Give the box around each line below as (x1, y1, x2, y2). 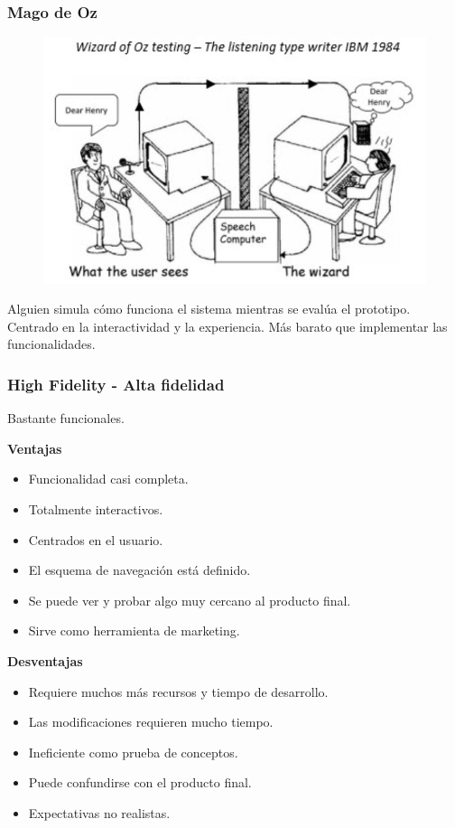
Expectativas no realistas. (28, 803, 171, 822)
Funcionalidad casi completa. (28, 469, 189, 488)
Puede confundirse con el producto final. (28, 773, 252, 792)
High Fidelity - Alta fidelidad (7, 372, 225, 395)
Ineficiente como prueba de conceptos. (28, 742, 238, 761)
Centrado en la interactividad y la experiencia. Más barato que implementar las (7, 316, 448, 335)
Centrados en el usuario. (28, 530, 163, 549)
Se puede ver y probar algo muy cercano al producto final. (28, 590, 351, 609)
